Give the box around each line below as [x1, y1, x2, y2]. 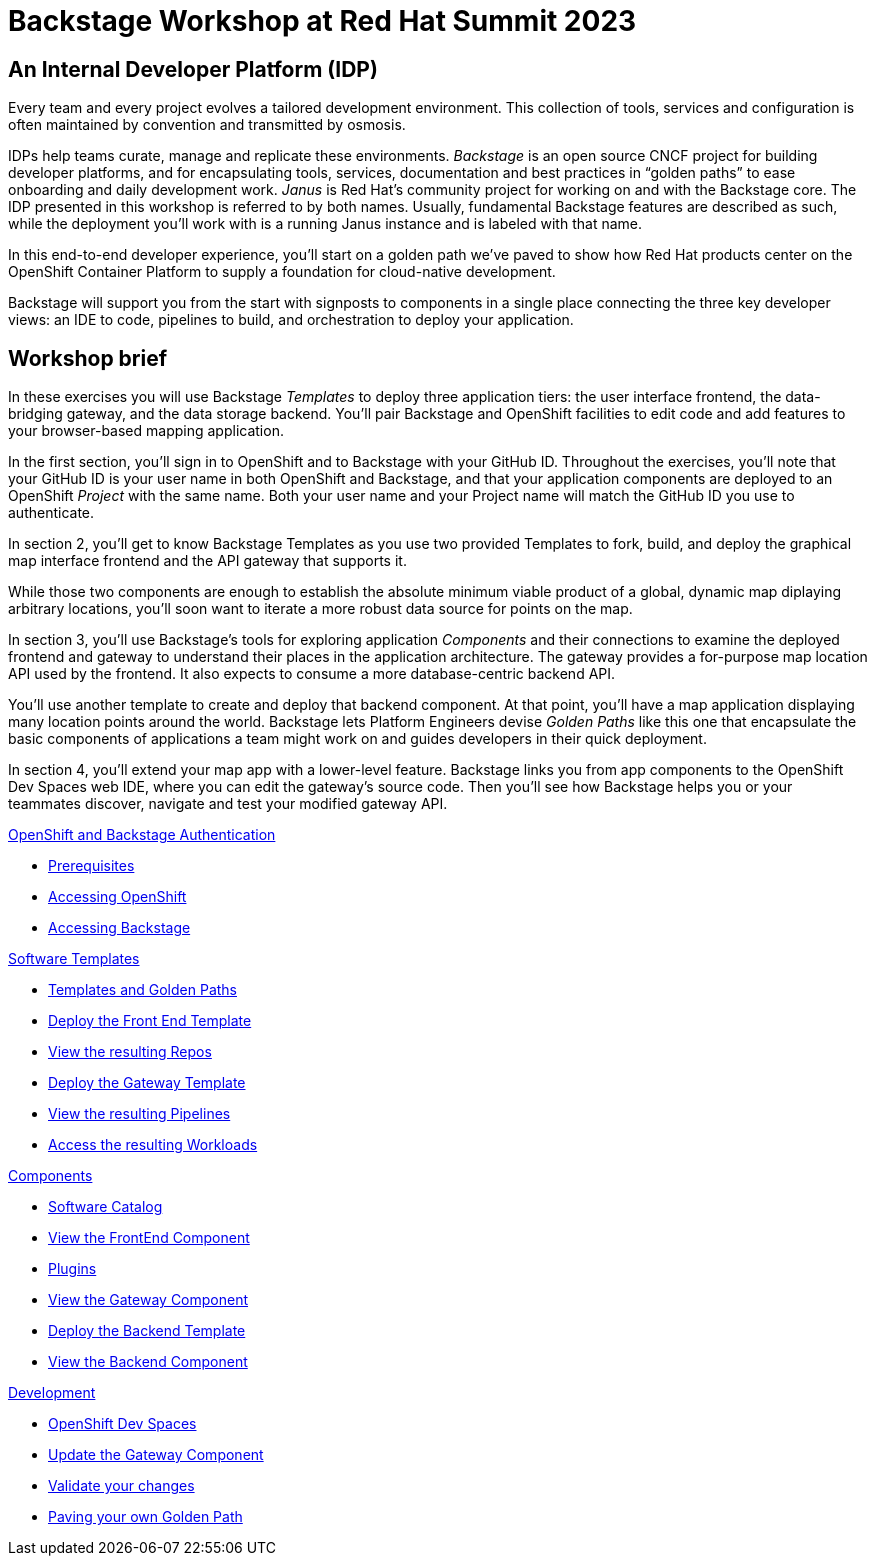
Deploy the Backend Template [48, 1322, 246, 1340]
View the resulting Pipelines [48, 1105, 231, 1123]
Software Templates [8, 950, 140, 968]
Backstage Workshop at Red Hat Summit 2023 [8, 4, 637, 38]
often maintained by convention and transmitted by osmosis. [8, 116, 406, 134]
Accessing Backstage [48, 919, 191, 937]
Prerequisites [48, 857, 135, 875]
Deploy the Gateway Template [48, 1074, 246, 1092]
